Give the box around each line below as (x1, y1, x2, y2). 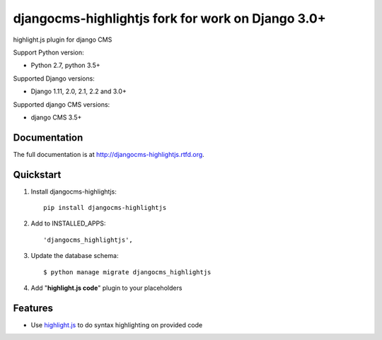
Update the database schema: (30, 252, 119, 260)
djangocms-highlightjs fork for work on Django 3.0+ (13, 11, 326, 26)
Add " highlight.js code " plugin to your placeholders (30, 283, 183, 293)
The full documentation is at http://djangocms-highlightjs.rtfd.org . (13, 150, 204, 158)
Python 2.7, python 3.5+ (30, 61, 100, 70)
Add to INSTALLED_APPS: (30, 219, 106, 228)
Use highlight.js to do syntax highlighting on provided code (30, 320, 203, 329)
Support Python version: (13, 48, 84, 57)
